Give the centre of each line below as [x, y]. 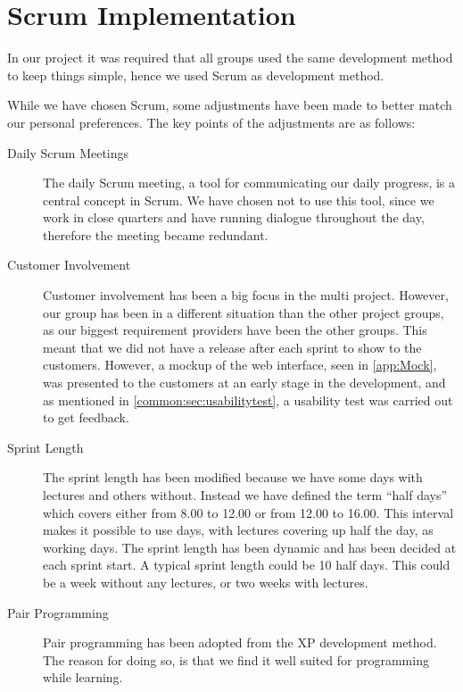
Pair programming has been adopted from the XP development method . [240, 642]
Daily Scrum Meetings [68, 152]
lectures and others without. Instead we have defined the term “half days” [245, 495]
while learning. [83, 677]
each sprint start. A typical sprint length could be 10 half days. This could [247, 565]
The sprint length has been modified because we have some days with [233, 477]
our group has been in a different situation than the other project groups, [244, 312]
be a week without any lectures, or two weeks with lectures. [206, 582]
